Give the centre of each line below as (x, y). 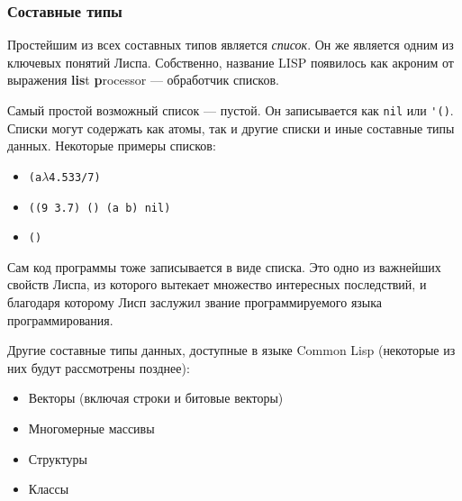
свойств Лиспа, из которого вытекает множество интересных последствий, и (217, 284)
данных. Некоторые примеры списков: (112, 146)
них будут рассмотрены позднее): (99, 367)
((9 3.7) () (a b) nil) (100, 208)
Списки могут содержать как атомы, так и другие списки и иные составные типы (231, 128)
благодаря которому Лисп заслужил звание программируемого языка (195, 302)
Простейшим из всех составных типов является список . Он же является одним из (231, 45)
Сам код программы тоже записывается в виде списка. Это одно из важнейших (224, 266)
